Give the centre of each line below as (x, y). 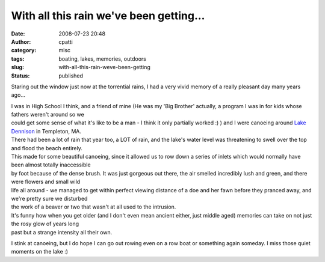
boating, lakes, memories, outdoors (103, 59)
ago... (18, 95)
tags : (18, 59)
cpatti (66, 41)
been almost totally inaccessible (51, 165)
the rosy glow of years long (45, 224)
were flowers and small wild (46, 182)
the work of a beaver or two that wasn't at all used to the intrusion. (94, 207)
